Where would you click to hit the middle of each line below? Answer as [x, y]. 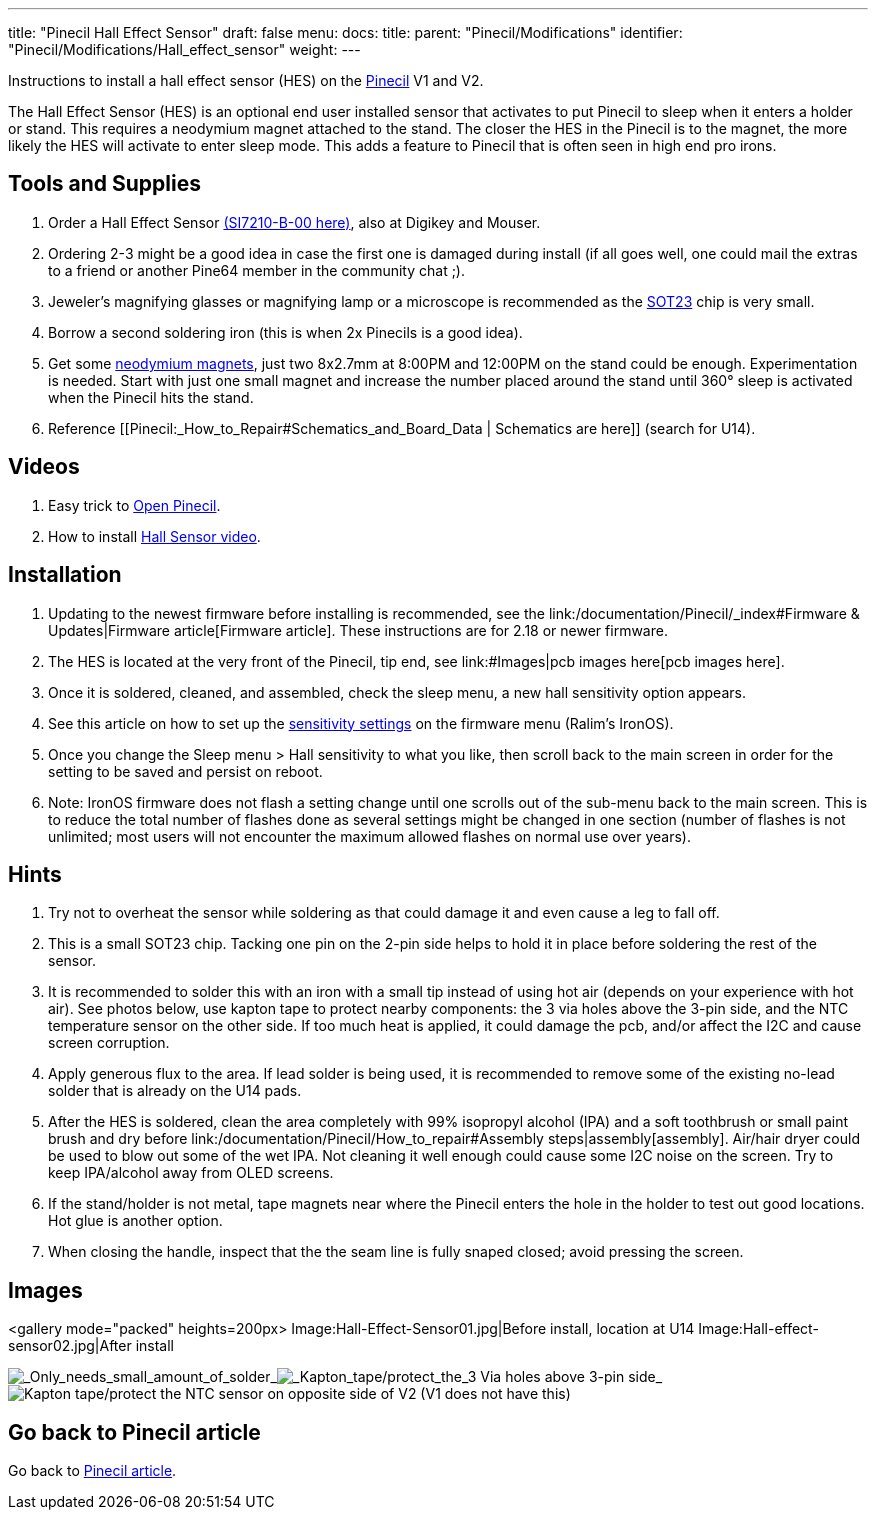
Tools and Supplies [104, 184]
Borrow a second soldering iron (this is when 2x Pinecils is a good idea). [285, 332]
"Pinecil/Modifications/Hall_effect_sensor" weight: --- [184, 49]
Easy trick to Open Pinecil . [134, 505]
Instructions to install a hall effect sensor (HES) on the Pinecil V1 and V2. [246, 80]
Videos [44, 467]
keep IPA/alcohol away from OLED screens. [191, 1173]
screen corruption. [109, 1043]
